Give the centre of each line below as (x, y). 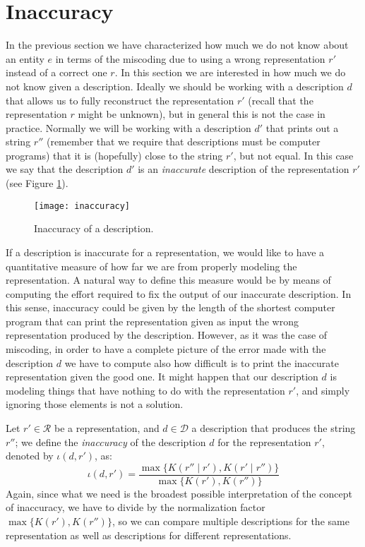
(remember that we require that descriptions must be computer (183, 142)
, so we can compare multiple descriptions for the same (231, 521)
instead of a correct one (56, 72)
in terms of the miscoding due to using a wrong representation (190, 58)
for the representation (264, 441)
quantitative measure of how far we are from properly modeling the (151, 266)
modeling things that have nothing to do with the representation (145, 390)
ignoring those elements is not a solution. (95, 404)
